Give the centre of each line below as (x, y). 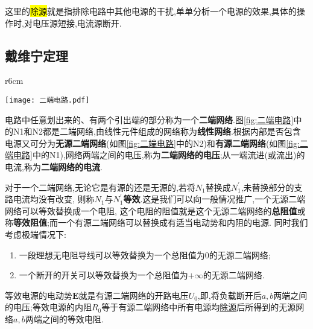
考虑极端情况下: (36, 234)
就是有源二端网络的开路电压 (134, 295)
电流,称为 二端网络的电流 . (54, 167)
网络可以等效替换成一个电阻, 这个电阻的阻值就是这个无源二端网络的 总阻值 (151, 210)
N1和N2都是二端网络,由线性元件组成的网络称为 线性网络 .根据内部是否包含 (157, 131)
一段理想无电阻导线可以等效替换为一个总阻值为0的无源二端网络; (145, 254)
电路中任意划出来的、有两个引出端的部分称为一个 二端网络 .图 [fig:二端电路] (149, 119)
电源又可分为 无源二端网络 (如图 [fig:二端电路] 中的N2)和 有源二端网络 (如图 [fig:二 (156, 143)
